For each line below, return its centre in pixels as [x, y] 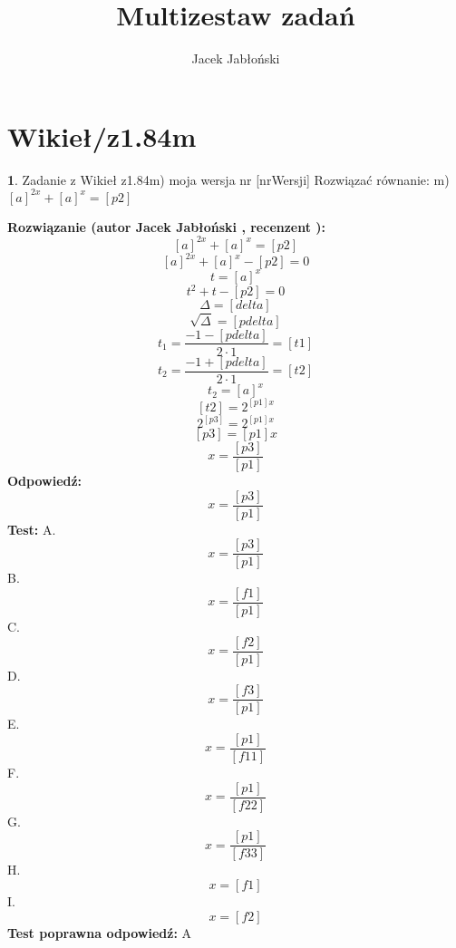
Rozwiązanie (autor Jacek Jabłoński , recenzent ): [167, 226]
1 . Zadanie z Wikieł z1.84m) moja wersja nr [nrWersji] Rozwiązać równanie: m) [228, 179]
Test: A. [32, 529]
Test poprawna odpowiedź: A [100, 932]
